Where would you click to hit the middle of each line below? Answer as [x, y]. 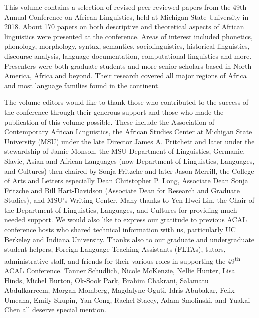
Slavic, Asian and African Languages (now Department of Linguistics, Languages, [129, 161]
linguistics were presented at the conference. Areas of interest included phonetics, [128, 36]
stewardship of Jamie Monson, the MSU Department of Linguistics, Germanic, [125, 151]
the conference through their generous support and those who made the [114, 111]
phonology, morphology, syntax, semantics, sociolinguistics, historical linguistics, [127, 46]
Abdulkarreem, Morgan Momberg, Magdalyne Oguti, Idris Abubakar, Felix [119, 290]
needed [15, 220]
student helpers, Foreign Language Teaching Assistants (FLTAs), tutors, [115, 249]
